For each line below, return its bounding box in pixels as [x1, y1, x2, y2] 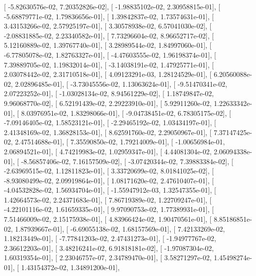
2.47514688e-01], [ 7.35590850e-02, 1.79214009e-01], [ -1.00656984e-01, [15, 137, 225, 147]
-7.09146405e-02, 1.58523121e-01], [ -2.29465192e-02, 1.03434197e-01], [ [4, 117, 216, 128]
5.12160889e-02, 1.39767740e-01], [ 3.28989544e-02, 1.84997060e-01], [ [4, 40, 212, 50]
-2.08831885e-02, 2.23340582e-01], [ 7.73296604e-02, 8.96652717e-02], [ [4, 30, 214, 40]
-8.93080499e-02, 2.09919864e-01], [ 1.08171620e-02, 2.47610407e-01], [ [4, 175, 214, 185]
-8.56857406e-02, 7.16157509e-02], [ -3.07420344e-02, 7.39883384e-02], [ [21, 156, 233, 166]
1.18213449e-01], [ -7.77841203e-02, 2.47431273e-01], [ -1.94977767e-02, [4, 233, 216, 243]
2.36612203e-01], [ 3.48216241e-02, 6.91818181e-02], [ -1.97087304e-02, [4, 242, 214, 253]
